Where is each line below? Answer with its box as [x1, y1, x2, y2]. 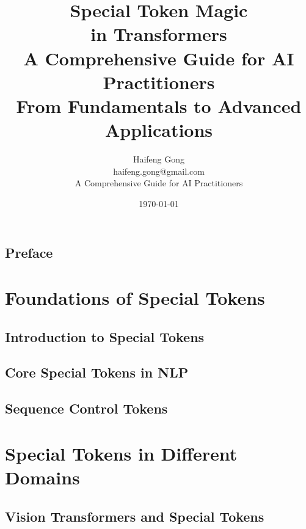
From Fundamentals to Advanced [16, 93, 302, 118]
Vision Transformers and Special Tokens [5, 506, 264, 525]
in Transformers [90, 21, 227, 46]
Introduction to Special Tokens [5, 327, 205, 346]
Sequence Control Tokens [5, 399, 168, 418]
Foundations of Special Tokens [5, 285, 265, 310]
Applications [104, 117, 213, 142]
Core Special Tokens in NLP [5, 363, 189, 382]
